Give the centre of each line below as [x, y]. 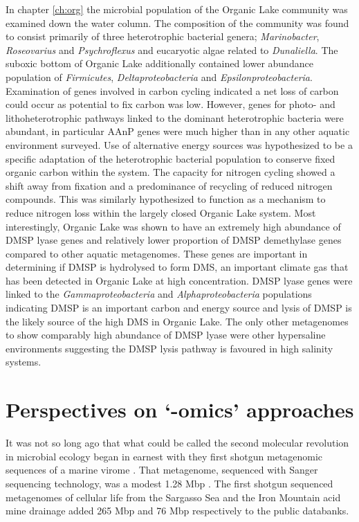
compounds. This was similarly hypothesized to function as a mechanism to [166, 199]
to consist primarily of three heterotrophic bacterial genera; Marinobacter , [163, 36]
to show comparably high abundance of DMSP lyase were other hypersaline [166, 335]
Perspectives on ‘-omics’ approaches [180, 409]
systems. [24, 362]
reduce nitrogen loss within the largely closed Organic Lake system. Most [161, 212]
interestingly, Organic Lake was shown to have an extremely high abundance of [173, 226]
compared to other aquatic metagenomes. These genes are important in [157, 253]
